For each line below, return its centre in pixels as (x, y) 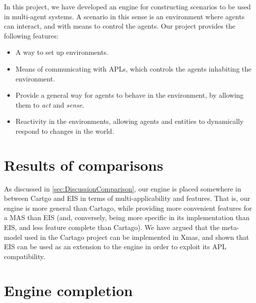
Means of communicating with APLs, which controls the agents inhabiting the (133, 68)
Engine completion (68, 290)
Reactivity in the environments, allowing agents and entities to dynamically (129, 121)
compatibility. (25, 256)
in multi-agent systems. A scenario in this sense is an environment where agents (124, 16)
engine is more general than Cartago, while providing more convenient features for (128, 208)
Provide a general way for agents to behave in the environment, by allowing (129, 95)
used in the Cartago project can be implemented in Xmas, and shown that (137, 237)
